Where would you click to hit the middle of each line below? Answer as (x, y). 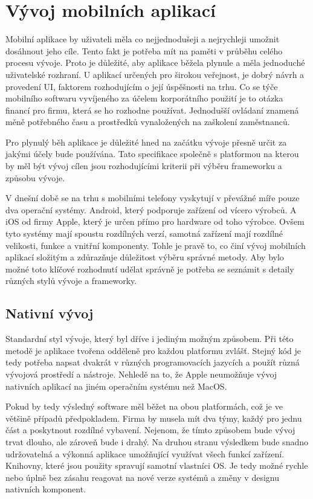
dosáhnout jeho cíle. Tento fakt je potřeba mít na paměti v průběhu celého (144, 50)
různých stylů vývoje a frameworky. (71, 281)
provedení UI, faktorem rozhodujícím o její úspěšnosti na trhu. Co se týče (142, 86)
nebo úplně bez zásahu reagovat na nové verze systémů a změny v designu (142, 477)
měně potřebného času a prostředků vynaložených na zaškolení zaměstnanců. (148, 122)
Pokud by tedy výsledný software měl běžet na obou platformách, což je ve (144, 406)
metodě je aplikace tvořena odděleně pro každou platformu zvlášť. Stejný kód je (153, 350)
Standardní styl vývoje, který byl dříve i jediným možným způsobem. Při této (150, 339)
